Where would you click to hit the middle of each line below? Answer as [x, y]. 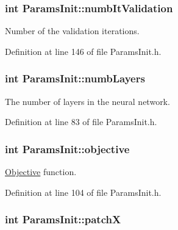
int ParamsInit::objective [67, 149]
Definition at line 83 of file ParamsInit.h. [81, 122]
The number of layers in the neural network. [87, 101]
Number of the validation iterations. [72, 31]
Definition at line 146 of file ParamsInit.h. [83, 51]
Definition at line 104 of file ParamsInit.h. [83, 192]
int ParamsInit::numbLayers [75, 78]
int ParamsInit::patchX [63, 219]
